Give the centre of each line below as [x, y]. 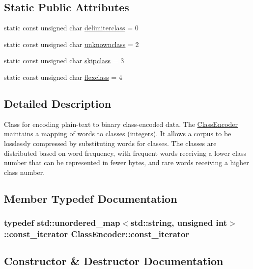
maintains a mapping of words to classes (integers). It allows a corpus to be [118, 134]
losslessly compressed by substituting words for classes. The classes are [110, 143]
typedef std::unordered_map [62, 223]
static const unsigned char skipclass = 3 [64, 61]
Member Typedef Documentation [91, 198]
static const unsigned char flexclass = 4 [63, 77]
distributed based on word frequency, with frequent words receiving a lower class [125, 153]
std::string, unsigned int [179, 223]
